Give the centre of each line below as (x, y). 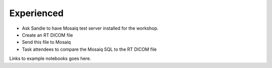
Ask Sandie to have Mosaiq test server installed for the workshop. (90, 28)
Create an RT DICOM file (47, 35)
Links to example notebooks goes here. (50, 58)
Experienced (37, 13)
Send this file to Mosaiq (46, 42)
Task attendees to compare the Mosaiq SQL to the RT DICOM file (89, 49)
